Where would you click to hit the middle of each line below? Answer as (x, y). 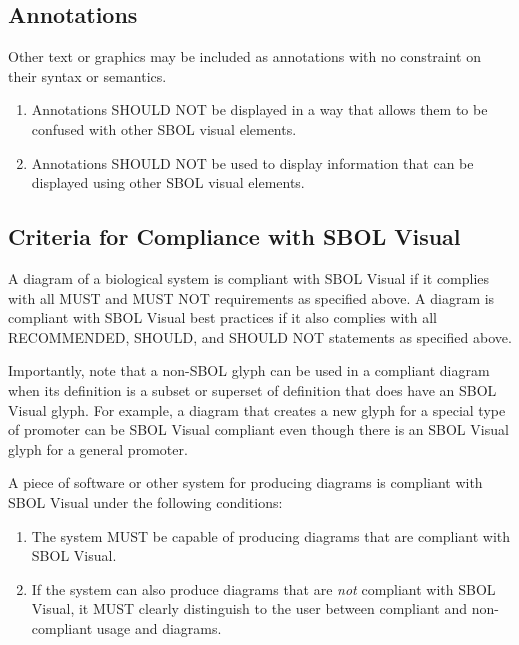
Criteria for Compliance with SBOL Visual (234, 236)
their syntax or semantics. (87, 75)
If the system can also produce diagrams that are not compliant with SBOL (263, 588)
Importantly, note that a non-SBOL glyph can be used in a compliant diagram (249, 370)
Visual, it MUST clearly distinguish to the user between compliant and (249, 608)
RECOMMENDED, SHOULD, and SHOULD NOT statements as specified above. (260, 336)
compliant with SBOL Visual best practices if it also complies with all (222, 317)
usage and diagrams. (159, 627)
